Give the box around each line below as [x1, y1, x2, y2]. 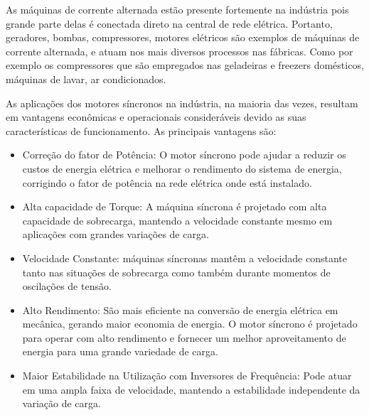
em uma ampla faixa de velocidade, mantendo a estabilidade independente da [22, 382, 360, 397]
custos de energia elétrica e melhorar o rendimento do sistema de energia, [22, 161, 342, 176]
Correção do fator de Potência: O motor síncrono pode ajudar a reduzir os [22, 147, 346, 162]
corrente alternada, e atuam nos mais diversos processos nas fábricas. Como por [6, 43, 353, 58]
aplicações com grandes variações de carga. [22, 227, 209, 242]
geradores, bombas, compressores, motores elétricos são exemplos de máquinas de [6, 30, 360, 45]
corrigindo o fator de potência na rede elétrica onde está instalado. [22, 175, 312, 190]
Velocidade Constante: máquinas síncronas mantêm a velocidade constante [22, 250, 347, 265]
